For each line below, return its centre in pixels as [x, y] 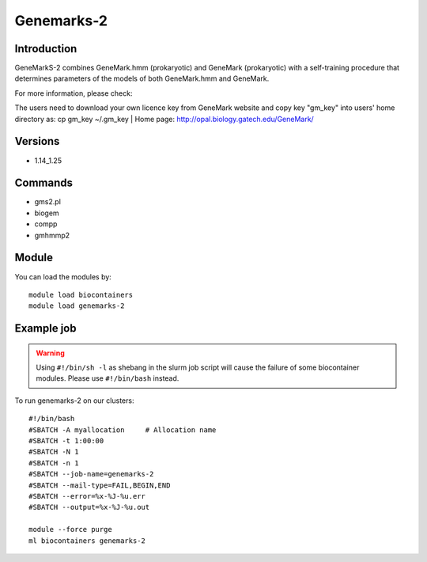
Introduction [46, 49]
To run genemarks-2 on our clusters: [74, 401]
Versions [37, 141]
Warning [50, 353]
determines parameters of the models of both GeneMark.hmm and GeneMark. [142, 78]
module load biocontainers [81, 294]
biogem [47, 213]
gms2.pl [47, 202]
